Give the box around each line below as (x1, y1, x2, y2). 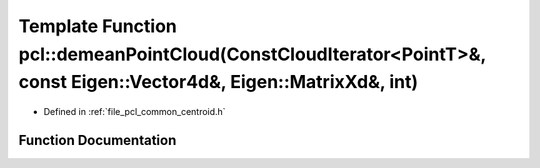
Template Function (18, 15, 177, 37)
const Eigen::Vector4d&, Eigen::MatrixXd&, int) (18, 71, 419, 94)
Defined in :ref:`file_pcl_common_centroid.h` (43, 106, 226, 118)
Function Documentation (18, 131, 177, 149)
